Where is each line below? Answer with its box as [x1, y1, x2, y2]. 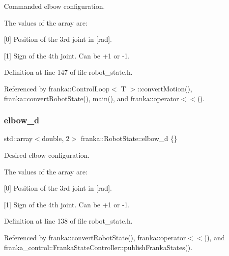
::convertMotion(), [137, 83, 192, 93]
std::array [4, 133, 33, 143]
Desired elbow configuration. [4, 149, 90, 160]
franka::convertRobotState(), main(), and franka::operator [4, 93, 179, 103]
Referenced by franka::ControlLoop [4, 83, 110, 93]
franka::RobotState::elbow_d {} [81, 133, 177, 143]
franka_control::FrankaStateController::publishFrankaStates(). [4, 242, 193, 252]
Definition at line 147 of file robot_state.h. [4, 67, 133, 77]
